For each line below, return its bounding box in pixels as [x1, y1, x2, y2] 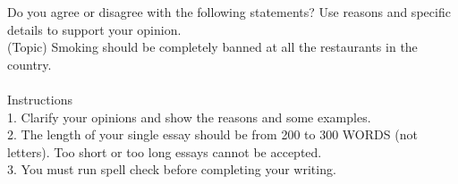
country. [7, 54, 52, 73]
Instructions [7, 89, 72, 108]
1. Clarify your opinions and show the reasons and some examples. [7, 107, 371, 126]
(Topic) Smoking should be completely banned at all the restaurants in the [7, 38, 418, 56]
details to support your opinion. [7, 20, 182, 38]
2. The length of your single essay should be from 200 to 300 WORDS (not [7, 125, 418, 144]
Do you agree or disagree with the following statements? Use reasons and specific [7, 3, 451, 21]
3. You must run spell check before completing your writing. [7, 160, 336, 179]
